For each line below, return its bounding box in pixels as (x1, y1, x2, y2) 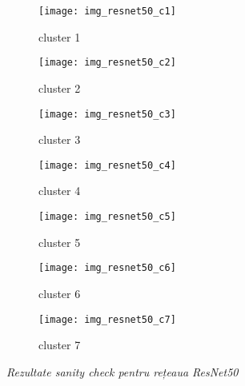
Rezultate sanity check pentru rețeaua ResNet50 (6, 363, 239, 380)
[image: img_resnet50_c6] (38, 262, 176, 274)
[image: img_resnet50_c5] (38, 211, 176, 222)
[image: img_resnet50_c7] (38, 313, 176, 325)
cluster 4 (38, 182, 81, 199)
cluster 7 (38, 336, 81, 353)
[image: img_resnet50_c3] (38, 108, 176, 120)
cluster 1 (38, 28, 81, 45)
